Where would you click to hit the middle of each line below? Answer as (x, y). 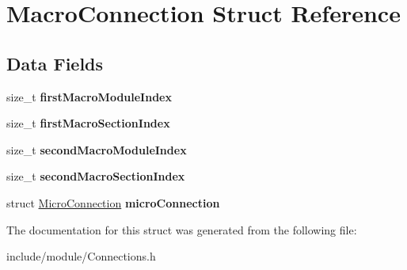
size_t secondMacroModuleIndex (97, 149)
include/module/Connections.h (81, 256)
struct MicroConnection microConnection (113, 202)
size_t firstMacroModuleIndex (89, 96)
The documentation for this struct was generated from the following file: (182, 229)
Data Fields (55, 63)
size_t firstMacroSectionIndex (88, 123)
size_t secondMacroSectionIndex (96, 176)
